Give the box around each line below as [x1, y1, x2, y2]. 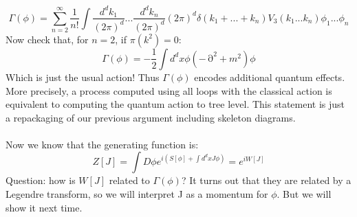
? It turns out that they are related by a [181, 173, 351, 187]
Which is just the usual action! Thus [6, 69, 160, 84]
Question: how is [6, 173, 76, 187]
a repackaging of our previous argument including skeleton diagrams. [6, 110, 296, 124]
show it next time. [6, 200, 83, 214]
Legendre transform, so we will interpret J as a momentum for [6, 187, 268, 201]
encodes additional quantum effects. [194, 69, 345, 84]
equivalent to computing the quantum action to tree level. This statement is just [6, 97, 345, 111]
